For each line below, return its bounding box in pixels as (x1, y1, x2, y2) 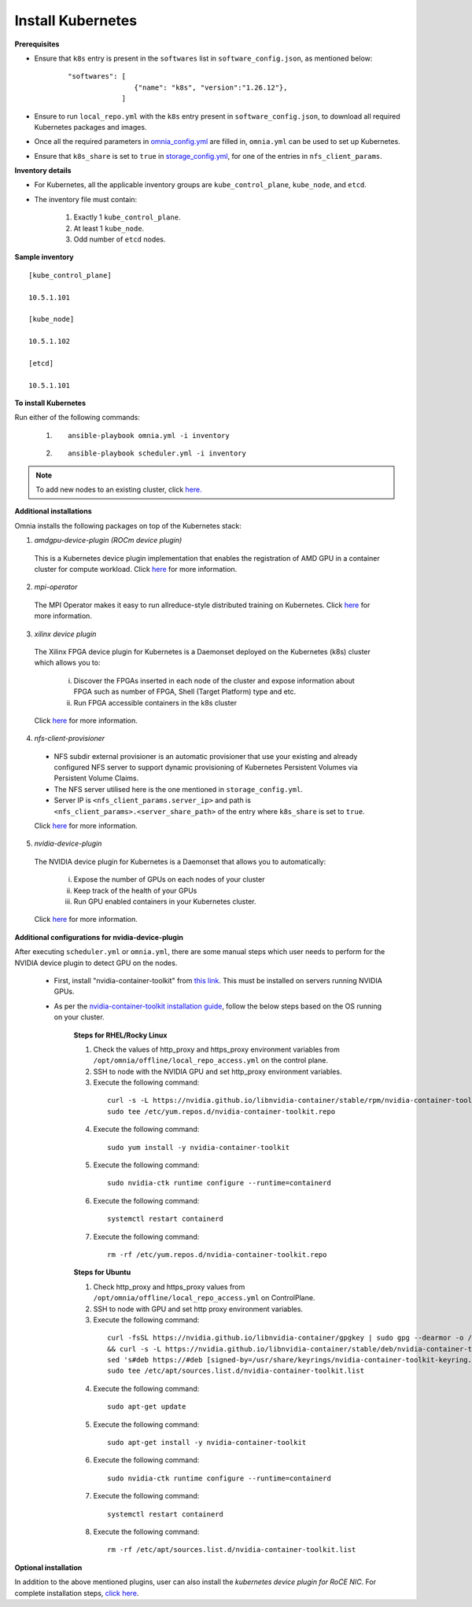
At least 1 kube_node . (73, 223, 145, 233)
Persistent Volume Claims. (53, 773, 139, 783)
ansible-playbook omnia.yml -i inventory (68, 431, 230, 440)
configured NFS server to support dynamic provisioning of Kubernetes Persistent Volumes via (53, 763, 358, 772)
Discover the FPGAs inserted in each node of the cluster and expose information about (73, 676, 356, 685)
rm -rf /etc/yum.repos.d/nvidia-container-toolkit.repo (107, 1250, 327, 1259)
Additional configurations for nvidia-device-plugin (14, 932, 184, 942)
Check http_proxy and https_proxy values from (93, 1282, 245, 1292)
